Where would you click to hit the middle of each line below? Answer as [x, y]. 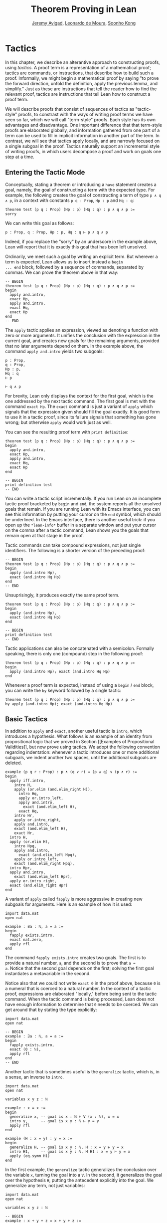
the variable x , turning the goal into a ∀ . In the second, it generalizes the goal [83, 1175]
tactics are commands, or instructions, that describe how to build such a [79, 73]
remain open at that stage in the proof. [44, 535]
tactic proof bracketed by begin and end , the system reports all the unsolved [83, 504]
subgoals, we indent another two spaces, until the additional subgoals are [81, 758]
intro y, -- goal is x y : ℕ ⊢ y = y [54, 1121]
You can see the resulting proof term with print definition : [67, 432]
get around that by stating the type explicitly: [51, 1010]
